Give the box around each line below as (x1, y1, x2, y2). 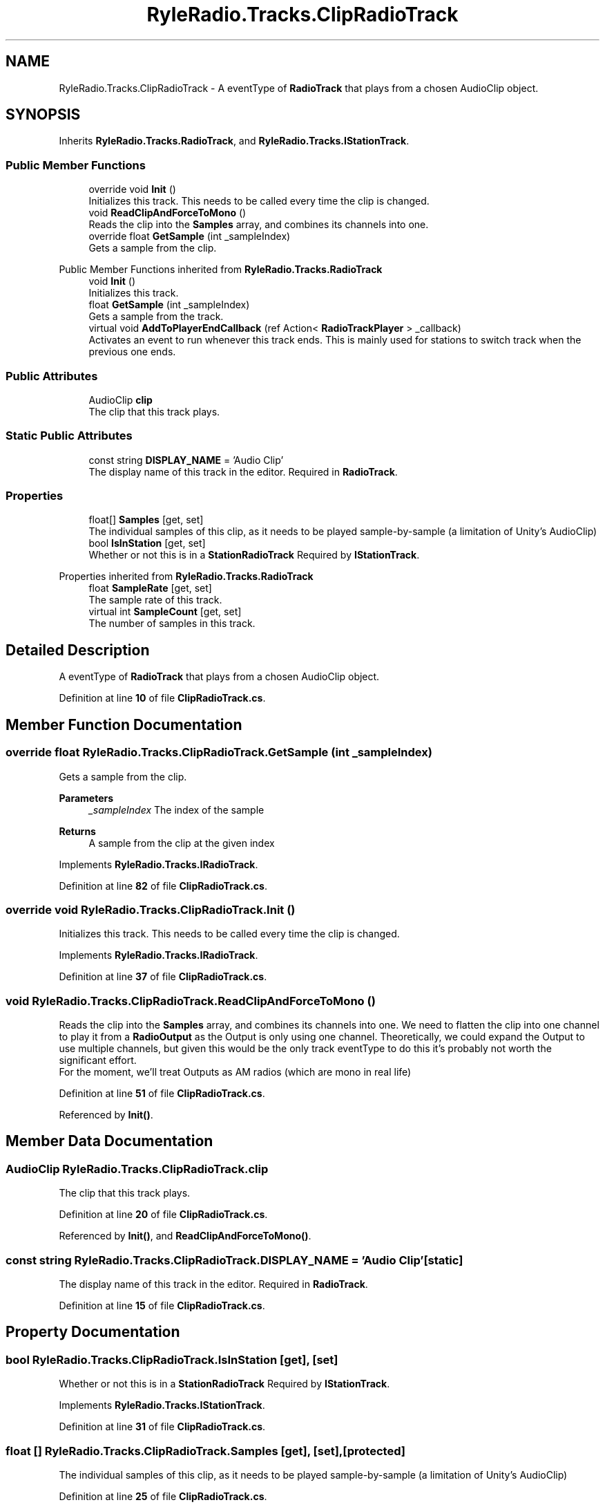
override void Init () (88, 183, 176, 196)
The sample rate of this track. (88, 594, 222, 606)
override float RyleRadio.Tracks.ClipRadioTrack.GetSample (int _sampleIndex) (6, 745, 432, 760)
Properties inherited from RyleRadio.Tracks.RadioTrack (59, 570, 314, 583)
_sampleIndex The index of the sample (88, 803, 265, 816)
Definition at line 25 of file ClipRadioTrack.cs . (59, 1490, 267, 1502)
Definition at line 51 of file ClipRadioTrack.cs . (59, 1087, 265, 1099)
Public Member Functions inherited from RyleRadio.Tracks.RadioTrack (59, 263, 383, 276)
